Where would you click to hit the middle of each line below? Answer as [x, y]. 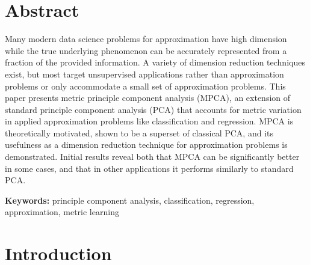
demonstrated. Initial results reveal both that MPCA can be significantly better [152, 157]
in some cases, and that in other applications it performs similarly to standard [149, 168]
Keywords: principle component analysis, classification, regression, [130, 200]
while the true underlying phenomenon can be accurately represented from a [146, 50]
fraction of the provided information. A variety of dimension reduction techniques [155, 62]
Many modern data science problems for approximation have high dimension [146, 39]
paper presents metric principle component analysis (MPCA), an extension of [148, 98]
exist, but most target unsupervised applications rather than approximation [144, 74]
